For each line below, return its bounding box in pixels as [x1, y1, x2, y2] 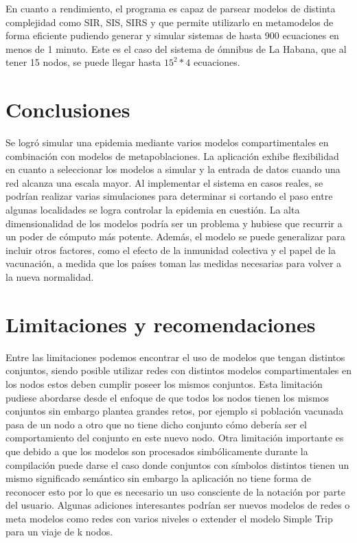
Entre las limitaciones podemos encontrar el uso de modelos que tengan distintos [5, 349, 345, 364]
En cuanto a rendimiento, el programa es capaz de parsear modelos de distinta [5, 1, 336, 15]
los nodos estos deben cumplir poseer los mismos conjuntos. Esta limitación [5, 376, 323, 391]
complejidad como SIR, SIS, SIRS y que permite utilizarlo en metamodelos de [5, 14, 334, 29]
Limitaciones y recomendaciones [5, 310, 316, 338]
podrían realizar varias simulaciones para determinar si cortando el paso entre [5, 189, 333, 203]
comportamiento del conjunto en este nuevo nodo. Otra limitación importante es [5, 430, 344, 445]
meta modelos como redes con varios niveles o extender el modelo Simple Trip [5, 511, 333, 525]
